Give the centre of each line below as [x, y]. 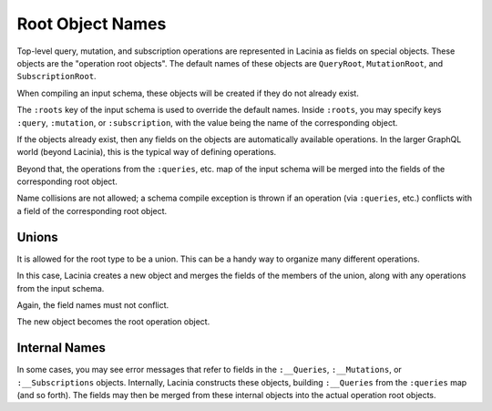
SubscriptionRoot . [56, 77]
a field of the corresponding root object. [92, 211]
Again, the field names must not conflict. [93, 304]
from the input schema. [61, 288]
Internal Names [61, 348]
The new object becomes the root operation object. [113, 322]
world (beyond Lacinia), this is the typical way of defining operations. [147, 152]
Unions [37, 237]
